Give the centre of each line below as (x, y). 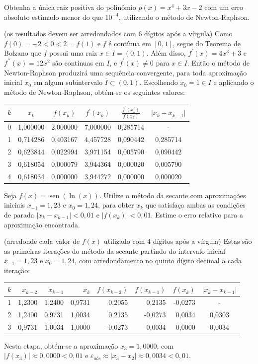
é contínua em (130, 43)
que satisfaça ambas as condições (195, 205)
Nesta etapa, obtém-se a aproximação (61, 345)
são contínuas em (78, 62)
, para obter (116, 205)
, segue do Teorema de (207, 43)
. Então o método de (218, 62)
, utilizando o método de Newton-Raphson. (184, 17)
